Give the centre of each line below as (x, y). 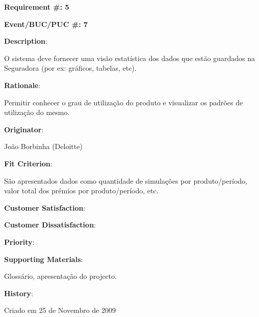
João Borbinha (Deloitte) (43, 146)
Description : (26, 41)
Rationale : (22, 85)
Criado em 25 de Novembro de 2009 (60, 310)
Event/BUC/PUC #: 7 (46, 24)
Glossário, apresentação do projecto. (60, 276)
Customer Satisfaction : (45, 207)
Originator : (24, 129)
